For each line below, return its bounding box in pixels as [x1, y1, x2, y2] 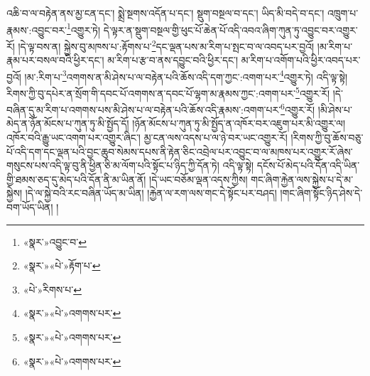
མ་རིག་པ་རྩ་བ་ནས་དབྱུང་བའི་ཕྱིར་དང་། [107, 53, 239, 68]
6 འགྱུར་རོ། [281, 100, 315, 117]
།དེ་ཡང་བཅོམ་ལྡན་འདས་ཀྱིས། [149, 171, 248, 186]
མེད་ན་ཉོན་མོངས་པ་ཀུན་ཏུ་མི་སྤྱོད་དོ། [6, 116, 129, 131]
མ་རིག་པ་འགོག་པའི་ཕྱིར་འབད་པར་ [241, 53, 361, 68]
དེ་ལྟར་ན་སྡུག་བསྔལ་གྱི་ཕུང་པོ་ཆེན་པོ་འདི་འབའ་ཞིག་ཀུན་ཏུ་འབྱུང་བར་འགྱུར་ [103, 22, 358, 37]
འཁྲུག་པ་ [327, 6, 359, 20]
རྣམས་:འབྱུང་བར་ [6, 22, 67, 37]
